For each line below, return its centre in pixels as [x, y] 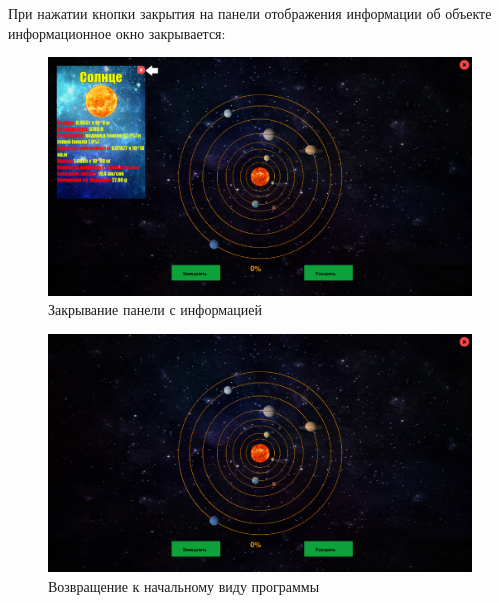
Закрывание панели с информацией [155, 309]
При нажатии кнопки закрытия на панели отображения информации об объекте [250, 13]
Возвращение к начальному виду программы [184, 585]
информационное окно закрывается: [117, 32]
